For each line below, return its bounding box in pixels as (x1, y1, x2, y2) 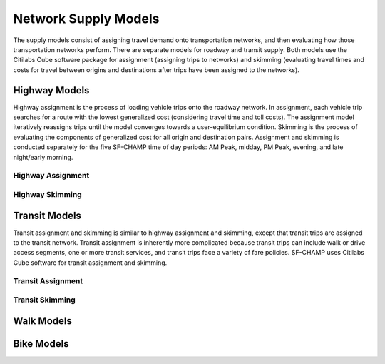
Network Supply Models (13, 11, 160, 26)
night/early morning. (13, 153, 73, 161)
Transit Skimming (13, 295, 76, 305)
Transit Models (13, 209, 82, 221)
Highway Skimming (13, 189, 82, 199)
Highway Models (13, 84, 90, 96)
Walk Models (13, 315, 73, 327)
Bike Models (13, 338, 69, 350)
